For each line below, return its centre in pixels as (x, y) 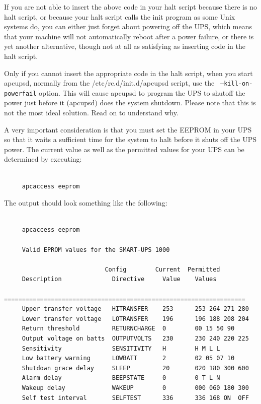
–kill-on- (237, 84)
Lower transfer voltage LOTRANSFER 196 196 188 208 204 (135, 319)
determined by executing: (43, 159)
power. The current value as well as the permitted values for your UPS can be (124, 149)
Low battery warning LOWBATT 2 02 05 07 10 (128, 358)
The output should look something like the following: (86, 203)
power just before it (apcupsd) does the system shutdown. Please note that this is (130, 103)
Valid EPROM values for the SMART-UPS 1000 (96, 250)
